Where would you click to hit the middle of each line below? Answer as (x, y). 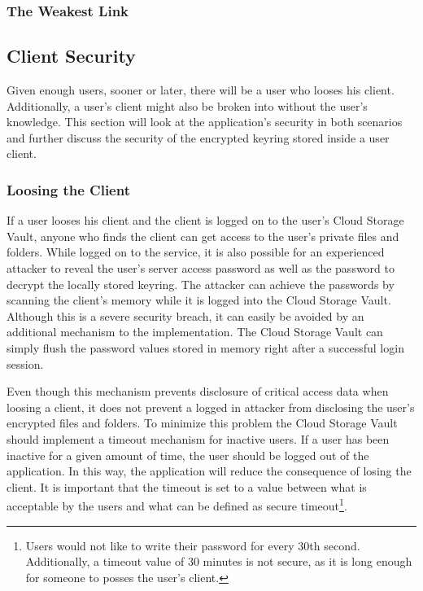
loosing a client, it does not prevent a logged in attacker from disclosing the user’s (211, 407)
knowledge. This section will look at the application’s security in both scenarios (205, 122)
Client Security (71, 56)
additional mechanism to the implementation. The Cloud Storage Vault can (195, 332)
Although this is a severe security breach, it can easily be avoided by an (185, 315)
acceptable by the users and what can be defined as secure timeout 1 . (177, 504)
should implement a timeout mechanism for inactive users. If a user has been (198, 438)
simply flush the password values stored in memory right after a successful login (205, 347)
